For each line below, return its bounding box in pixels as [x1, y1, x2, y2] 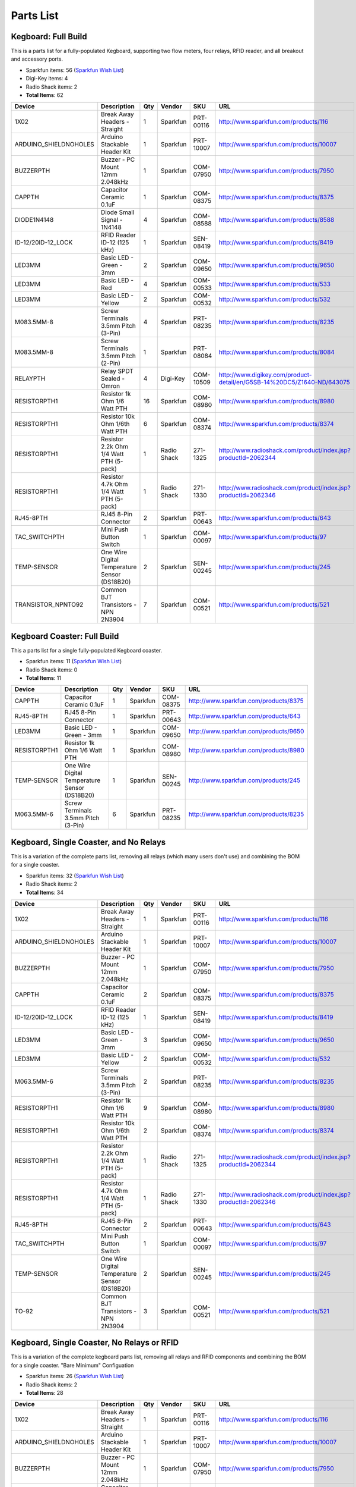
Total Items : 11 [26, 675, 62, 682]
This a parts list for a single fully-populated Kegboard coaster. [11, 647, 163, 654]
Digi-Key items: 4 [26, 75, 68, 82]
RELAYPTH [14, 375, 46, 383]
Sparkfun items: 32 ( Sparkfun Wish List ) [26, 872, 124, 879]
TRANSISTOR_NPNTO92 [14, 601, 84, 609]
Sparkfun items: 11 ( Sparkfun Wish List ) [26, 658, 122, 665]
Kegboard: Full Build [11, 32, 87, 42]
